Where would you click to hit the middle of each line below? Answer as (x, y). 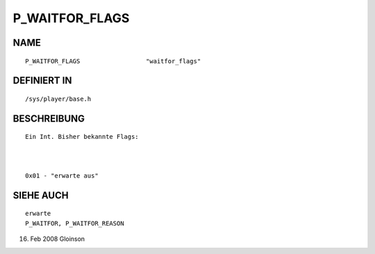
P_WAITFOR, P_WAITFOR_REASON (75, 223)
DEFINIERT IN (42, 81)
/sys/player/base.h (58, 99)
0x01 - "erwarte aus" (62, 176)
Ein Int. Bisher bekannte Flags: (82, 137)
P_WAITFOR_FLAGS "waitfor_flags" (113, 61)
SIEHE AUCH (41, 195)
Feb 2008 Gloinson (58, 239)
